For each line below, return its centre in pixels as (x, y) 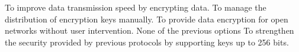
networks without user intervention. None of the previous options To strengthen (149, 30)
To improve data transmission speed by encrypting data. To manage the (136, 7)
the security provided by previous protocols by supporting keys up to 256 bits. (147, 42)
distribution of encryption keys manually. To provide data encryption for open (147, 19)
